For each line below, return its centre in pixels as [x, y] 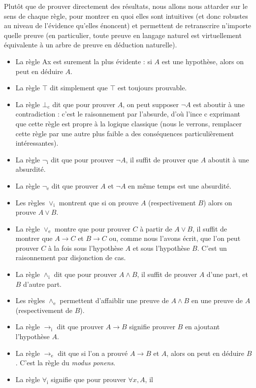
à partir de [156, 228]
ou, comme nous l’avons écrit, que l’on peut [175, 238]
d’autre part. [42, 284]
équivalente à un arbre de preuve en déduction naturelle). [91, 45]
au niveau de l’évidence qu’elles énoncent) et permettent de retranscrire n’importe [128, 25]
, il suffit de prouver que [162, 159]
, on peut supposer [151, 104]
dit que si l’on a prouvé [93, 353]
